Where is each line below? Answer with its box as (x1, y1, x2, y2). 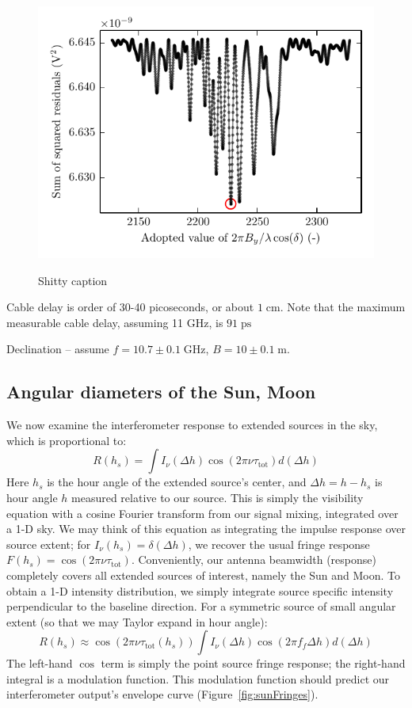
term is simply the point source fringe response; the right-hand (101, 655, 406, 672)
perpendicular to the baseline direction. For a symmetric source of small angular (6, 598, 396, 615)
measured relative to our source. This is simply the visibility (71, 489, 364, 505)
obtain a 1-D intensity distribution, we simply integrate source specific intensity (6, 582, 394, 599)
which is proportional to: (6, 432, 127, 448)
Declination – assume (6, 341, 109, 357)
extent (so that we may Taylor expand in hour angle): (6, 613, 268, 630)
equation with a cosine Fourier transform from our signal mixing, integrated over (6, 504, 399, 521)
